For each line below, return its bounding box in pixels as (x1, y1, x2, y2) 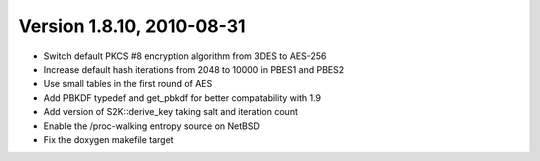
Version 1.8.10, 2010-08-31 (18, 15, 246, 37)
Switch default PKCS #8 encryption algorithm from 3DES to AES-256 (43, 50, 327, 62)
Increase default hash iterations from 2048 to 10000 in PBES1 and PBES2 (43, 63, 345, 75)
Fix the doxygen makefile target (43, 133, 174, 145)
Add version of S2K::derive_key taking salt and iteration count (43, 106, 299, 118)
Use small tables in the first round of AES (43, 78, 213, 90)
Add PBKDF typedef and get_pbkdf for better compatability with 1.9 (43, 91, 322, 104)
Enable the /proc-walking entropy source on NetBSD (43, 120, 260, 132)
